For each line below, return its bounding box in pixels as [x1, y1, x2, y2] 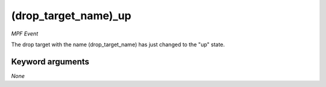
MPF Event [11, 30, 39, 37]
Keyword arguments [11, 56, 90, 67]
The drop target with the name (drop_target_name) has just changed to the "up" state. [11, 41, 225, 48]
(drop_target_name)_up [11, 9, 132, 22]
